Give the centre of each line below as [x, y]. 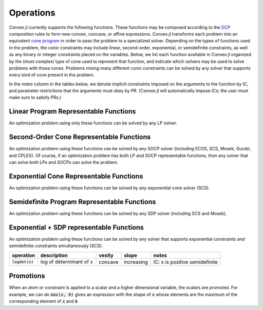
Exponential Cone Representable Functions [76, 176]
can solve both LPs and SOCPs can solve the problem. [64, 162]
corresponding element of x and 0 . [44, 301]
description [54, 255]
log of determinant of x [67, 262]
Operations [32, 13]
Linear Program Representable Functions [73, 111]
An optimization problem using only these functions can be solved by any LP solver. [93, 123]
